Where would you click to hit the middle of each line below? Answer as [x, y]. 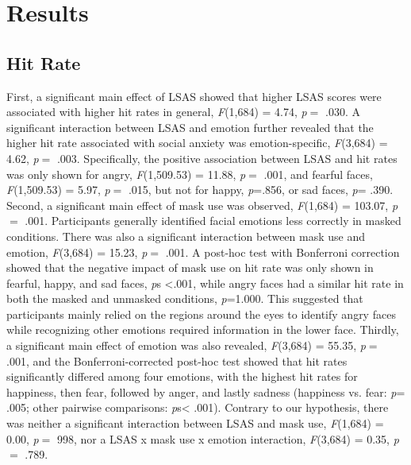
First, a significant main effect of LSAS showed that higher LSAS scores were [194, 96]
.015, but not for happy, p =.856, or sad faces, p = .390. [261, 190]
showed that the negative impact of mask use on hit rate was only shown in [190, 267]
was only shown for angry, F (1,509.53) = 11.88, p [126, 174]
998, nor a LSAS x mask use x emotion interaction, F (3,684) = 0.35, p [228, 438]
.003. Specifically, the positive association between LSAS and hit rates [227, 158]
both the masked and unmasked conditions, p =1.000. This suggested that [185, 298]
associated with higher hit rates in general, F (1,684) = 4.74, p [157, 112]
